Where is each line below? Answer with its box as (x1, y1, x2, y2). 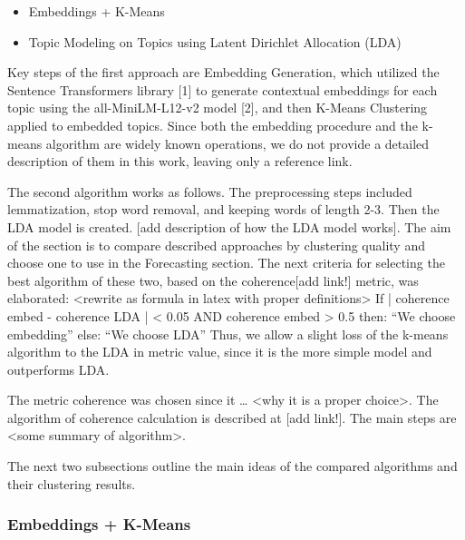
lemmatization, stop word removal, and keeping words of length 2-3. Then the (7, 200, 440, 219)
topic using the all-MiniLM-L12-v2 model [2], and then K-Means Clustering (7, 98, 428, 117)
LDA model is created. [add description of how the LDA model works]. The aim (7, 217, 451, 236)
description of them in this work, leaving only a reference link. (7, 152, 353, 171)
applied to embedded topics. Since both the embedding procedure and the (7, 115, 418, 134)
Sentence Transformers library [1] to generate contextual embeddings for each (7, 80, 438, 99)
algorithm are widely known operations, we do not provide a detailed (45, 133, 430, 152)
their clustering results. (7, 474, 136, 493)
